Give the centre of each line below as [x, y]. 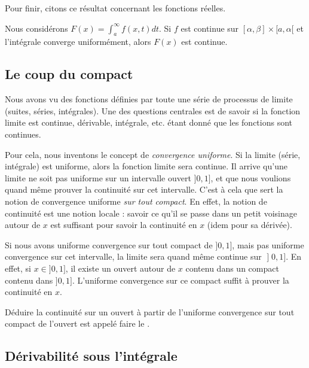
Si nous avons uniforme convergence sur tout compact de [109, 244]
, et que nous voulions [251, 177]
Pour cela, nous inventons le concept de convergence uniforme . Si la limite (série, [153, 154]
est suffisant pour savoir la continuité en [124, 225]
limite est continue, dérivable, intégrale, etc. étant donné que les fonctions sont [149, 122]
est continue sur [210, 28]
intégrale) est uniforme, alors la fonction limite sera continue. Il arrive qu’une [146, 166]
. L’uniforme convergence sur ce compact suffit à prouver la [180, 280]
